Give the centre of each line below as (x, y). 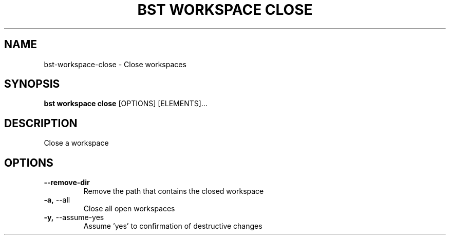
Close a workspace (76, 143)
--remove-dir (67, 183)
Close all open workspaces (129, 209)
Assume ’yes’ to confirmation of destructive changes (173, 226)
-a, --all (57, 200)
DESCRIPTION (41, 123)
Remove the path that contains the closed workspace (174, 191)
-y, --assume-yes (74, 217)
